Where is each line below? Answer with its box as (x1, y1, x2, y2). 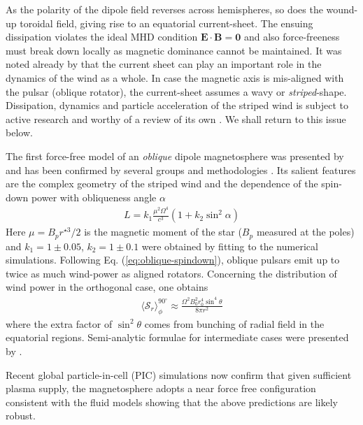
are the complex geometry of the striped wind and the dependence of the (6, 176, 318, 191)
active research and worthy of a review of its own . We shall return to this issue (6, 111, 346, 126)
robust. (6, 408, 36, 423)
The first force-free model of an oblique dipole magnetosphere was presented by (6, 148, 344, 163)
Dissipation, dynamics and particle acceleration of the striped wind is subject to (6, 98, 349, 113)
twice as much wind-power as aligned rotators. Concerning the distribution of (6, 266, 337, 280)
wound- (326, 2, 358, 16)
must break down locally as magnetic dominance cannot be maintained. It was (6, 43, 342, 57)
